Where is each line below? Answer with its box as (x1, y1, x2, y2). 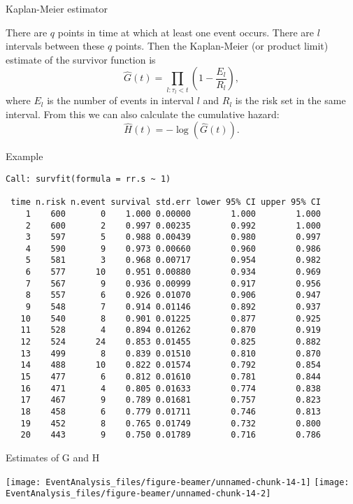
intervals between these (6, 38, 105, 53)
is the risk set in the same (235, 93, 346, 108)
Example (6, 149, 43, 164)
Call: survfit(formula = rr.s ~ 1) (6, 173, 171, 184)
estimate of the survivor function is (6, 52, 156, 66)
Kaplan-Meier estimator (6, 1, 108, 15)
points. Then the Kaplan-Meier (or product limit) (115, 38, 329, 53)
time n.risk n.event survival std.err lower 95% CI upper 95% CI (10, 197, 322, 208)
